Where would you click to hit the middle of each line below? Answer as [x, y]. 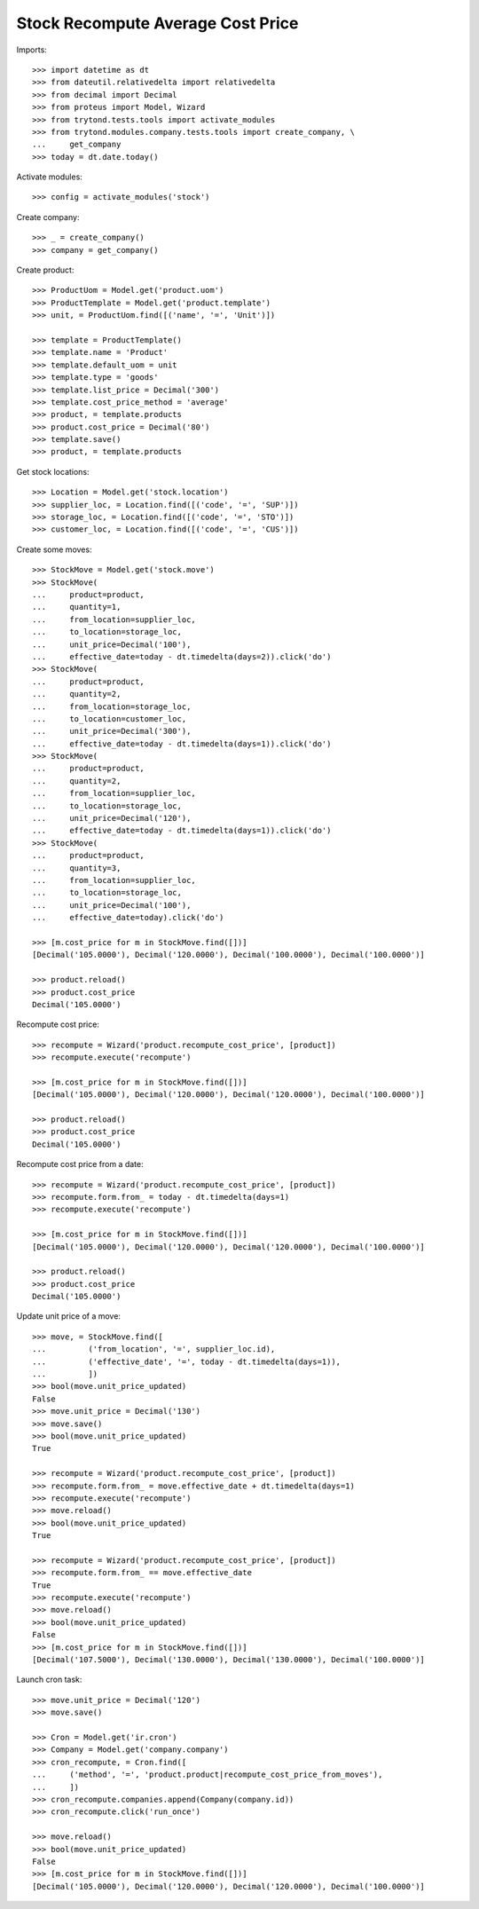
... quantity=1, [77, 607]
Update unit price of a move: [69, 1316]
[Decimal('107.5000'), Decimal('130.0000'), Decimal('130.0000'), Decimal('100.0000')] [229, 1660]
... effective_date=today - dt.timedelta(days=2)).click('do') [182, 656]
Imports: [32, 50]
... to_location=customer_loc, [110, 718]
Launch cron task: [49, 1680]
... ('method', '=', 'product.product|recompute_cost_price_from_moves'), [208, 1775]
